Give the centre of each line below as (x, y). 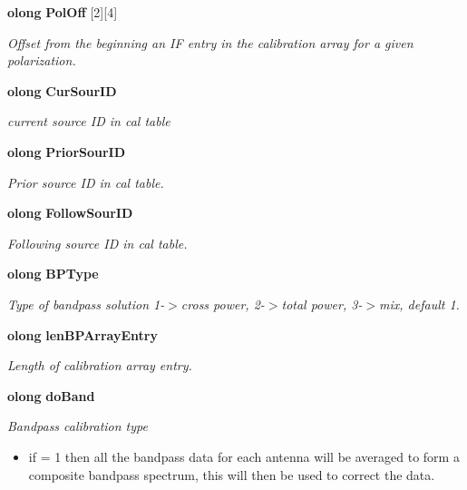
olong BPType (53, 274)
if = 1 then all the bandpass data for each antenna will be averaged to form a (244, 456)
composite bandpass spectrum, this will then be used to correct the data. (232, 474)
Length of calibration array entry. (100, 365)
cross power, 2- (223, 304)
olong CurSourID (62, 90)
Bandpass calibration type (78, 426)
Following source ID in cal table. (97, 243)
